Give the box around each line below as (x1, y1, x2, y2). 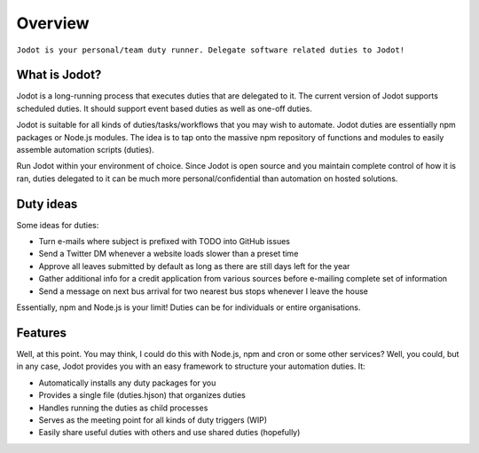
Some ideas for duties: (16, 219, 99, 230)
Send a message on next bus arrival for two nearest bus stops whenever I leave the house (38, 285, 368, 297)
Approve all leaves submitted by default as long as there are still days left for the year (38, 260, 350, 271)
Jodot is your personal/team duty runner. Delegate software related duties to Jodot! (16, 44, 405, 55)
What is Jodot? (16, 68, 102, 83)
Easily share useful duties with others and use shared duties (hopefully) (38, 427, 301, 438)
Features (16, 325, 67, 340)
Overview (16, 13, 90, 33)
